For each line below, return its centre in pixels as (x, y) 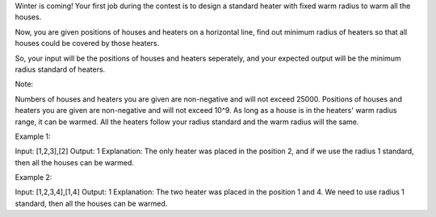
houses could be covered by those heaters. (87, 44)
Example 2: (34, 177)
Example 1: (33, 136)
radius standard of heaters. (60, 69)
